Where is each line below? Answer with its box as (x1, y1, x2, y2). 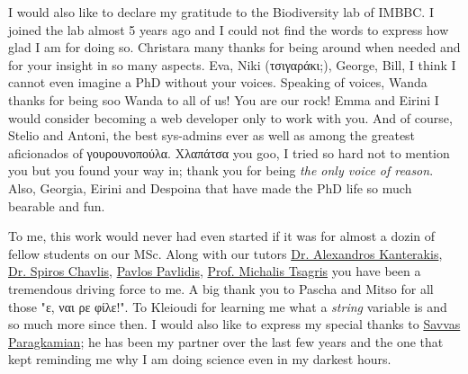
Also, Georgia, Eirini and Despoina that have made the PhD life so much (8, 178, 412, 197)
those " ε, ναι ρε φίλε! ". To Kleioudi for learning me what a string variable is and (8, 297, 447, 316)
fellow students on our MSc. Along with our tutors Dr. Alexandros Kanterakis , (8, 244, 443, 263)
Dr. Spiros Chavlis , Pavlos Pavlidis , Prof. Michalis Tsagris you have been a (8, 262, 421, 280)
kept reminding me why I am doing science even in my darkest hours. (8, 350, 391, 369)
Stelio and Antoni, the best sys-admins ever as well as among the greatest (8, 126, 416, 145)
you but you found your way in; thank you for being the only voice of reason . (8, 161, 434, 180)
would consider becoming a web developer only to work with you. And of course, (8, 108, 453, 127)
